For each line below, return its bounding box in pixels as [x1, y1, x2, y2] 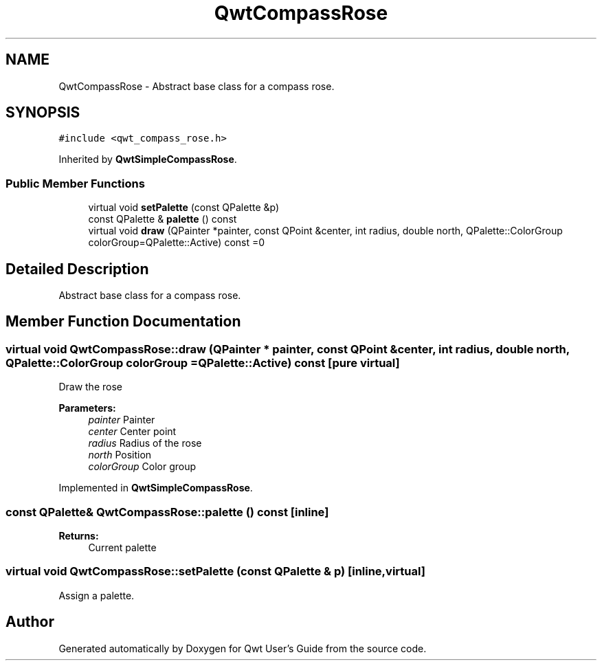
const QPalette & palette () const [88, 213, 237, 225]
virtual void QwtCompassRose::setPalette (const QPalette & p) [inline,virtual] [5, 564, 425, 579]
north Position [88, 449, 152, 461]
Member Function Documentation [5, 313, 241, 331]
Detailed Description [5, 260, 149, 278]
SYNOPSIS [5, 104, 80, 122]
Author [5, 613, 54, 631]
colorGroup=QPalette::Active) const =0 [88, 236, 265, 249]
